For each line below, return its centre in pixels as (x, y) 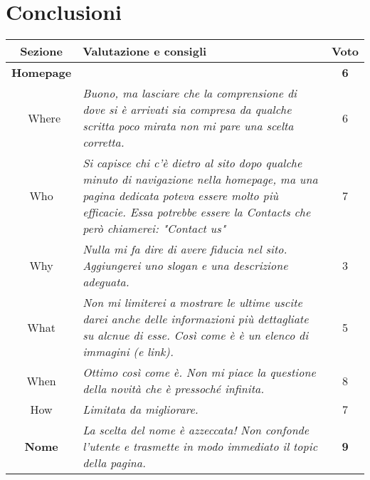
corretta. (104, 142)
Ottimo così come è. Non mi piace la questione (199, 372)
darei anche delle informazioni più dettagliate (196, 319)
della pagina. (114, 463)
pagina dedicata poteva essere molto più (181, 196)
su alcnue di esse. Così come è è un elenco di (196, 335)
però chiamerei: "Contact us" (154, 229)
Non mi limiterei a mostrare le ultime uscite (192, 303)
